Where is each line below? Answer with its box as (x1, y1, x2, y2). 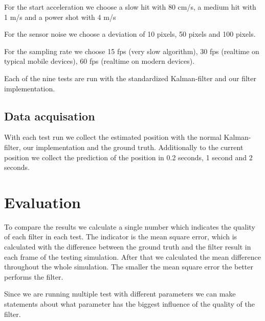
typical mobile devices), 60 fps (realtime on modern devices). (4, 56, 195, 66)
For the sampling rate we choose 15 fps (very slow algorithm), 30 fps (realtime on (4, 45, 259, 56)
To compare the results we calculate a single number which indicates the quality (4, 221, 255, 232)
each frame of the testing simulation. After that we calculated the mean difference (4, 251, 261, 262)
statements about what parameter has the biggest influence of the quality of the (4, 299, 255, 309)
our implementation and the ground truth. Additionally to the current (23, 141, 244, 152)
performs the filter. (4, 271, 63, 282)
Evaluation (4, 191, 81, 212)
